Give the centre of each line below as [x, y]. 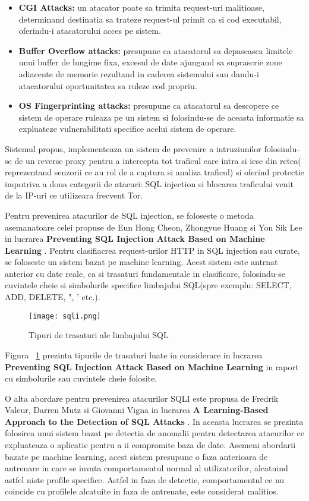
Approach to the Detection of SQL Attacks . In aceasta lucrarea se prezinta [154, 421]
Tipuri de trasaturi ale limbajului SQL [99, 335]
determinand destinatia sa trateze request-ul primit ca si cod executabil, [150, 19]
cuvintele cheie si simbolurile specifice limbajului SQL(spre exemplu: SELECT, [148, 285]
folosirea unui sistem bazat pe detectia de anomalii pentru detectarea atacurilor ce [155, 433]
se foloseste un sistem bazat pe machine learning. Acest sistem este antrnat [141, 262]
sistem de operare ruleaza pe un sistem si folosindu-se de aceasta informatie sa [161, 117]
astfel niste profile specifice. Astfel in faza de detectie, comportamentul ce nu [145, 479]
